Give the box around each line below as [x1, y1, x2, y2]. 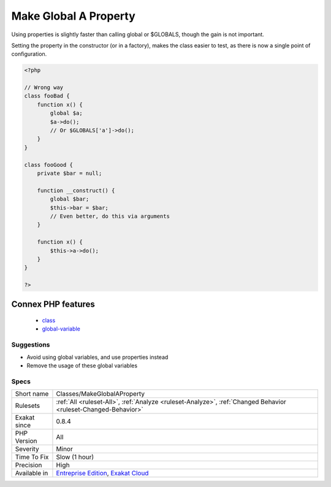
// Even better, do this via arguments [50, 212, 170, 220]
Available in [15, 469, 48, 478]
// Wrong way [24, 84, 64, 91]
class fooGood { [24, 161, 74, 168]
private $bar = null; [37, 170, 102, 177]
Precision [15, 461, 42, 469]
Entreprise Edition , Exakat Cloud [56, 469, 149, 478]
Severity [15, 445, 39, 453]
